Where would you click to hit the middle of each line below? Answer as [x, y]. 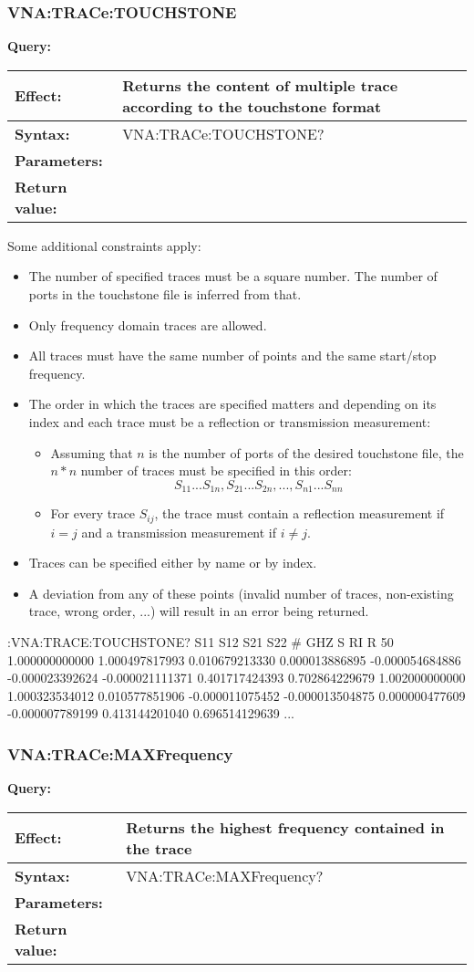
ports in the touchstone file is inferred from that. [165, 294]
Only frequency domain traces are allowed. [148, 324]
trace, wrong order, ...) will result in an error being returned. [199, 611]
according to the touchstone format [252, 106]
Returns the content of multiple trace [260, 85]
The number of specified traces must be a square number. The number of [233, 276]
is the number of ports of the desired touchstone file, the [306, 452]
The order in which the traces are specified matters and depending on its [232, 404]
